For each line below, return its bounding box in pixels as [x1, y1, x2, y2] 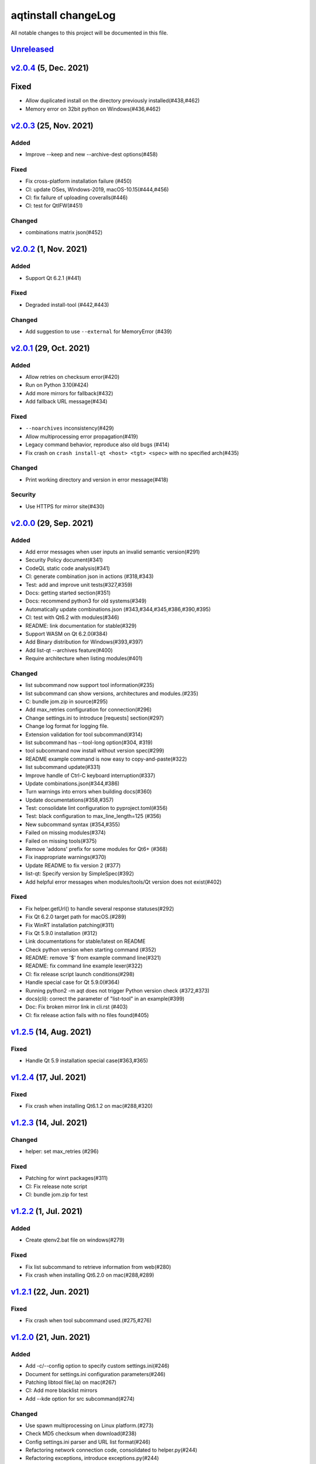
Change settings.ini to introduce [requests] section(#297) [25, 714, 164, 721]
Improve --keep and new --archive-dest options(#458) [25, 151, 158, 158]
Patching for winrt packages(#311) [25, 1175, 108, 1182]
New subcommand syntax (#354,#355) [25, 820, 121, 828]
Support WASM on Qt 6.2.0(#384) [25, 630, 108, 637]
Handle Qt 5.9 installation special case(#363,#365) [25, 1057, 149, 1064]
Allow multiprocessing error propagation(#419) [25, 433, 139, 440]
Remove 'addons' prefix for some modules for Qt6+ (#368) [25, 846, 168, 853]
